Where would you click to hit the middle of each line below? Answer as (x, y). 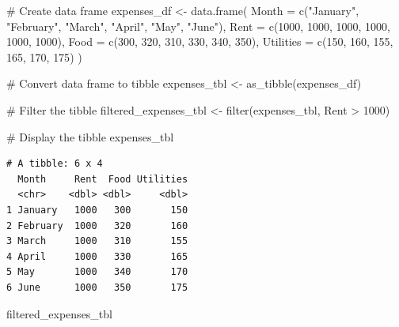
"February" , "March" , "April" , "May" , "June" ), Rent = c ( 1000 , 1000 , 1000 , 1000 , (198, 26)
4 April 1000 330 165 (97, 256)
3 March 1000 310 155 (97, 241)
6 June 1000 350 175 (97, 287)
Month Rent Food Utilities (103, 179)
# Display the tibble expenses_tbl (90, 136)
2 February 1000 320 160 (97, 226)
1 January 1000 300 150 (97, 210)
